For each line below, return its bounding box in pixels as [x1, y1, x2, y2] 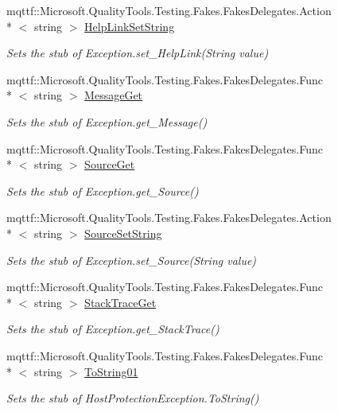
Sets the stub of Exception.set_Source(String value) [6, 251, 257, 268]
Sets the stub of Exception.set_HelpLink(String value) [6, 45, 269, 61]
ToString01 [84, 363, 138, 379]
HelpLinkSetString [84, 17, 175, 34]
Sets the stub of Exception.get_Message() [6, 113, 208, 130]
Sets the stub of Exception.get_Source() [6, 182, 199, 199]
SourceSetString [84, 224, 162, 241]
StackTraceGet [84, 293, 157, 310]
